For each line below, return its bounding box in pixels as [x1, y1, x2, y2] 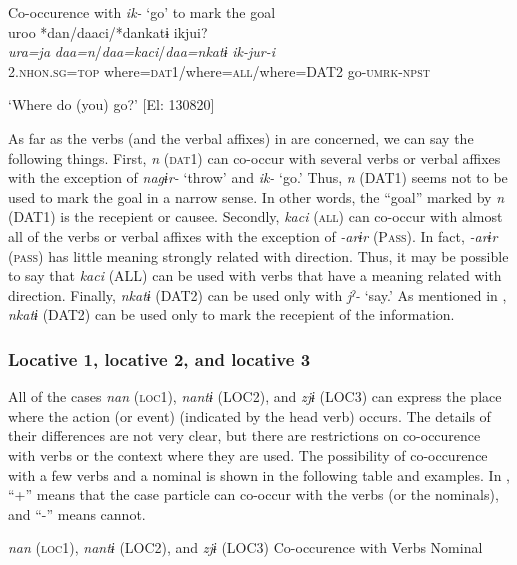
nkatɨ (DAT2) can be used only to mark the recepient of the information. [8, 304, 455, 325]
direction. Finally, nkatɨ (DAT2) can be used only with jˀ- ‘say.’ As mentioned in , [8, 284, 507, 305]
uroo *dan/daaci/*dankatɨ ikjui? [8, 21, 208, 42]
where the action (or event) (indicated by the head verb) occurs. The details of [8, 405, 491, 426]
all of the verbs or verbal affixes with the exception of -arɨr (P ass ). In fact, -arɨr [8, 225, 498, 246]
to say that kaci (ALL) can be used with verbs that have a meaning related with [8, 265, 502, 286]
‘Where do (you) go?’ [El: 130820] [8, 94, 215, 115]
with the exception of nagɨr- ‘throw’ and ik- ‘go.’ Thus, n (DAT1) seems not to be [8, 167, 508, 188]
